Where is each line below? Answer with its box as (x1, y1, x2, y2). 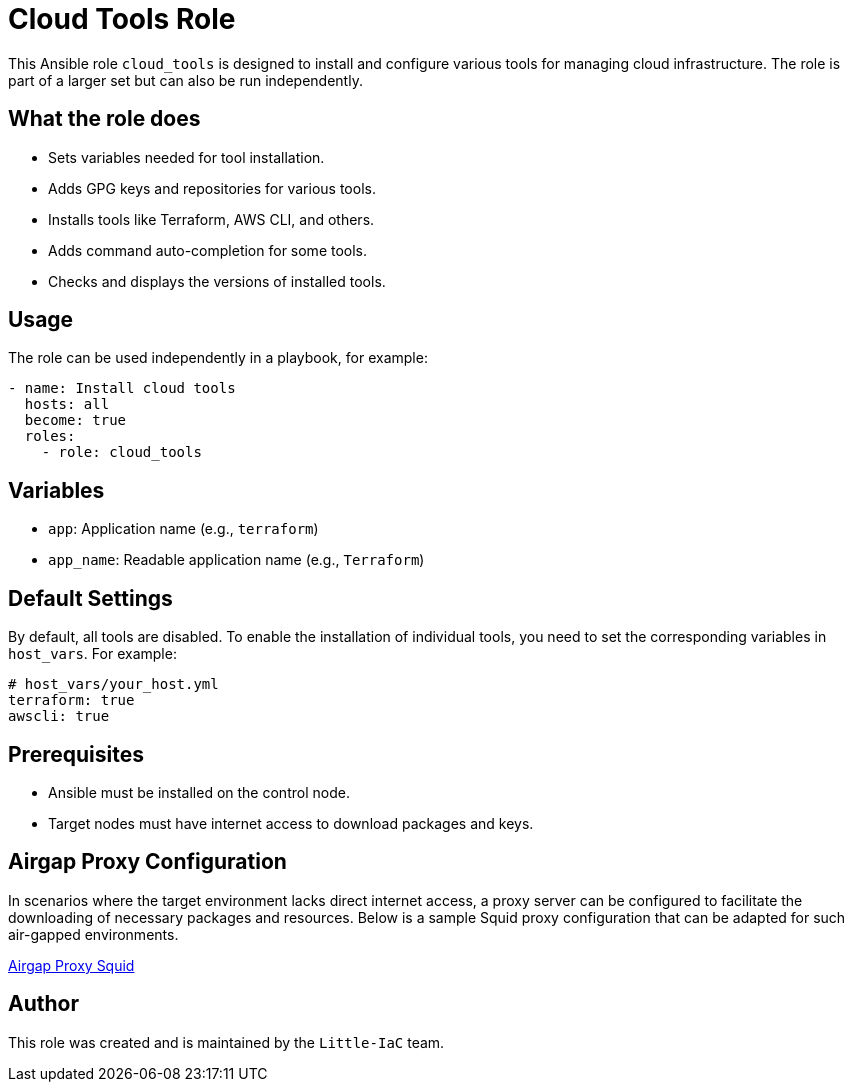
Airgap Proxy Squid (8, 956, 135, 974)
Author (8, 991, 79, 1017)
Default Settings (8, 585, 173, 611)
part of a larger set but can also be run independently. (8, 71, 363, 89)
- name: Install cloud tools (8, 380, 236, 397)
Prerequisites (8, 741, 144, 767)
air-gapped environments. (8, 925, 179, 943)
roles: (24, 428, 76, 445)
